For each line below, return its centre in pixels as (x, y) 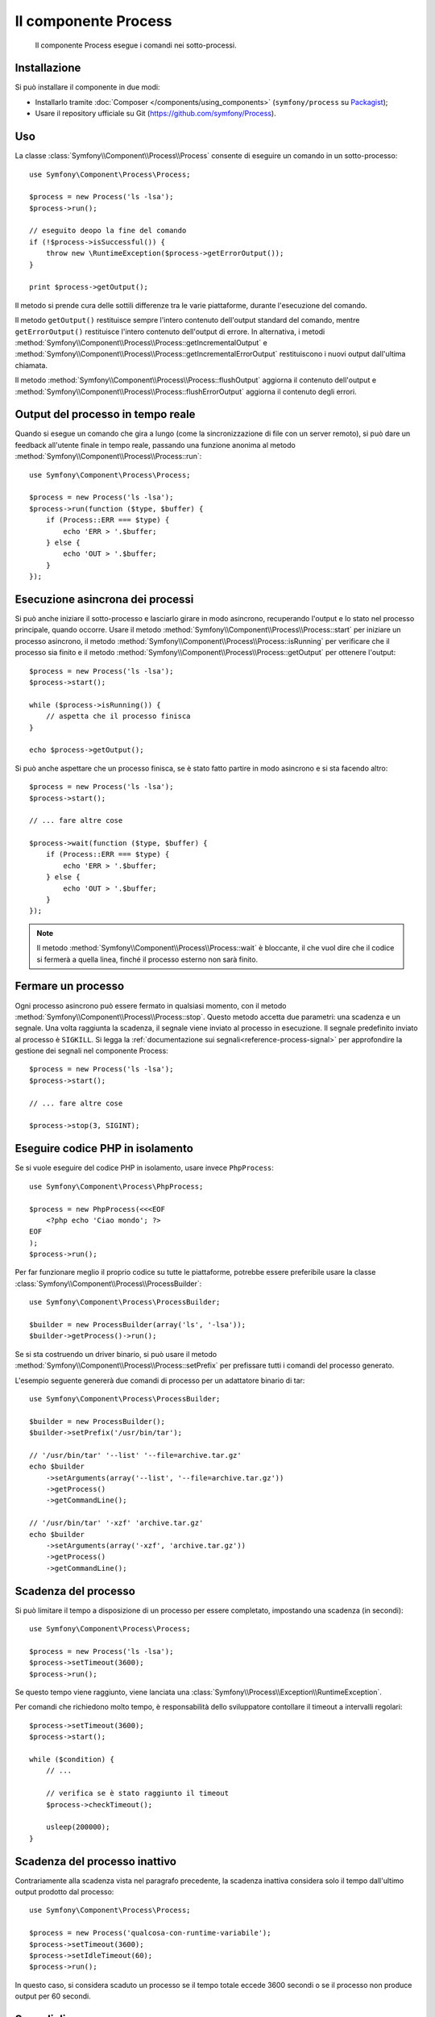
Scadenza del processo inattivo (96, 1861)
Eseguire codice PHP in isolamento (104, 1148)
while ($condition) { (72, 1760)
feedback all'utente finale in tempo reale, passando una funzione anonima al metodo (155, 445)
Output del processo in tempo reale (105, 414)
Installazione (48, 68)
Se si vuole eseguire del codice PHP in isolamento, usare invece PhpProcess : (144, 1168)
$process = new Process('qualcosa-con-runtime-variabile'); (150, 1933)
